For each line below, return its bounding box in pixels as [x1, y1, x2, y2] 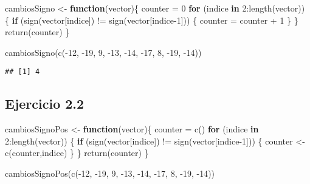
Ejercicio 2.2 [5, 94, 84, 113]
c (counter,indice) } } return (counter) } [5, 146, 149, 159]
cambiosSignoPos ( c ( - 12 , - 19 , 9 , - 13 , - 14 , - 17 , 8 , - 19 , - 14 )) [5, 167, 215, 180]
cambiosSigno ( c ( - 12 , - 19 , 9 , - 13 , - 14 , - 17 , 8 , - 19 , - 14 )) [5, 46, 202, 58]
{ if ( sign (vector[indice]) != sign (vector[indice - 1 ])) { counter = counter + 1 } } [5, 13, 298, 26]
